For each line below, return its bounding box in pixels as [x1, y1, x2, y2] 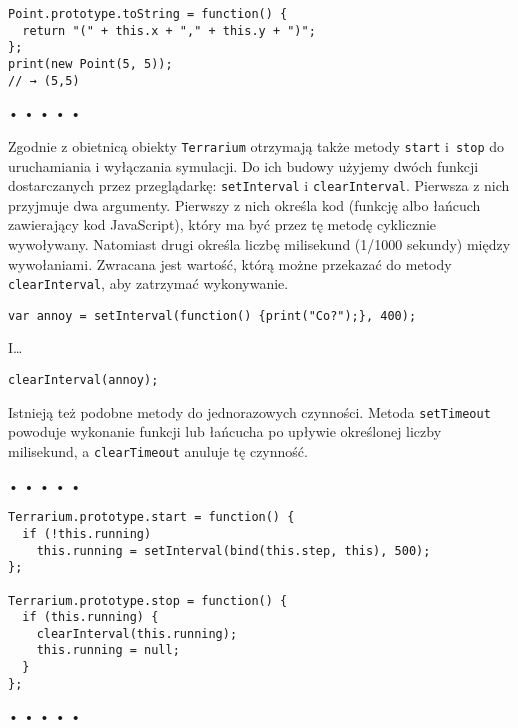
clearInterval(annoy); [8, 373, 159, 388]
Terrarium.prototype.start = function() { [8, 510, 295, 525]
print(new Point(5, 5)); [8, 56, 173, 71]
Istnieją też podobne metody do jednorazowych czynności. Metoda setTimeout [8, 401, 491, 422]
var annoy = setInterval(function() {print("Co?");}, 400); [8, 308, 417, 323]
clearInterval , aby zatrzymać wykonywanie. [8, 273, 289, 294]
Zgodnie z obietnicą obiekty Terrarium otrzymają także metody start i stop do [8, 135, 505, 156]
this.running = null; [36, 643, 180, 658]
